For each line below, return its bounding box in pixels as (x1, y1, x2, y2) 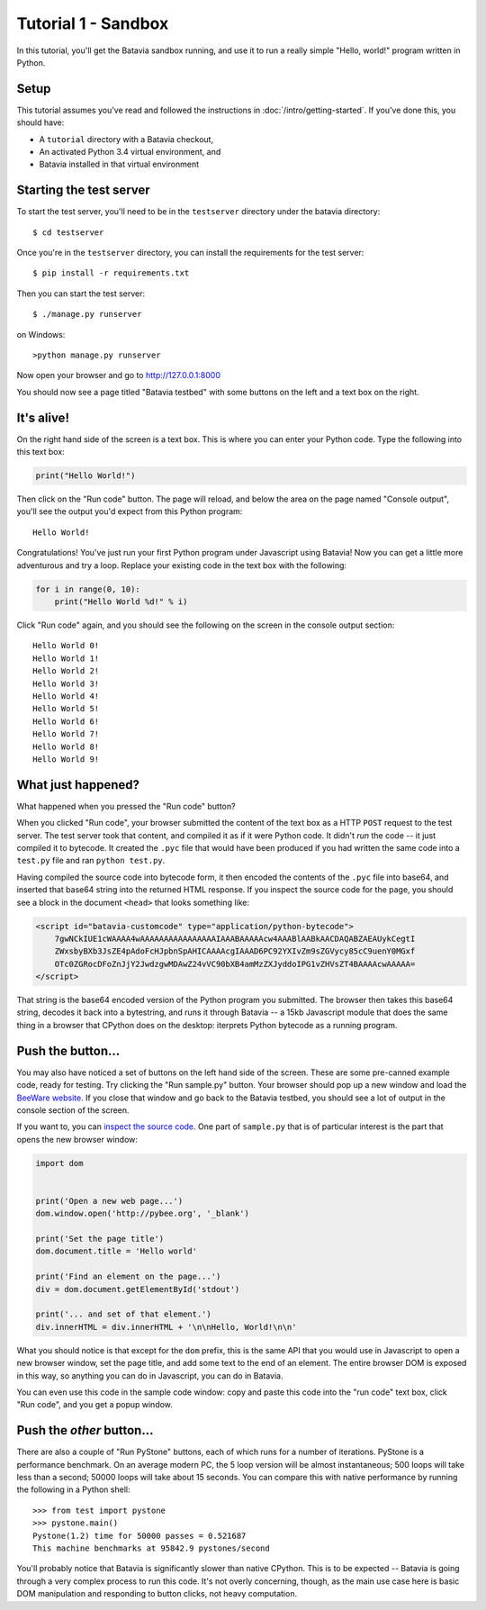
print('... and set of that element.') (35, 1309, 211, 1319)
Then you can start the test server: (16, 288, 146, 299)
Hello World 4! (32, 691, 100, 701)
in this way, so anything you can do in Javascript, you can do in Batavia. (16, 1370, 283, 1381)
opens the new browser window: (16, 1134, 139, 1144)
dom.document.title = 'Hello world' (35, 1246, 198, 1256)
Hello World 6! (32, 716, 100, 727)
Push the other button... (16, 1423, 154, 1438)
